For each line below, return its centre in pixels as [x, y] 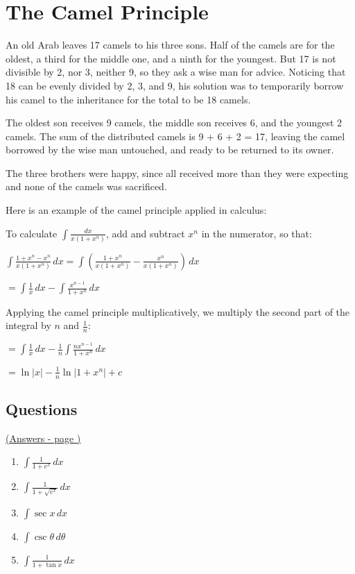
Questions [42, 408]
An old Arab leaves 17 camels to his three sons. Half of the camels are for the [170, 45]
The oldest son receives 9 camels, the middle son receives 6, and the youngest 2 [174, 123]
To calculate [32, 233]
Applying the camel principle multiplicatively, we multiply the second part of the [178, 311]
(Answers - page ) [43, 438]
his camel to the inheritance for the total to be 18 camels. [128, 99]
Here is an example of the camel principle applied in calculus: [136, 210]
